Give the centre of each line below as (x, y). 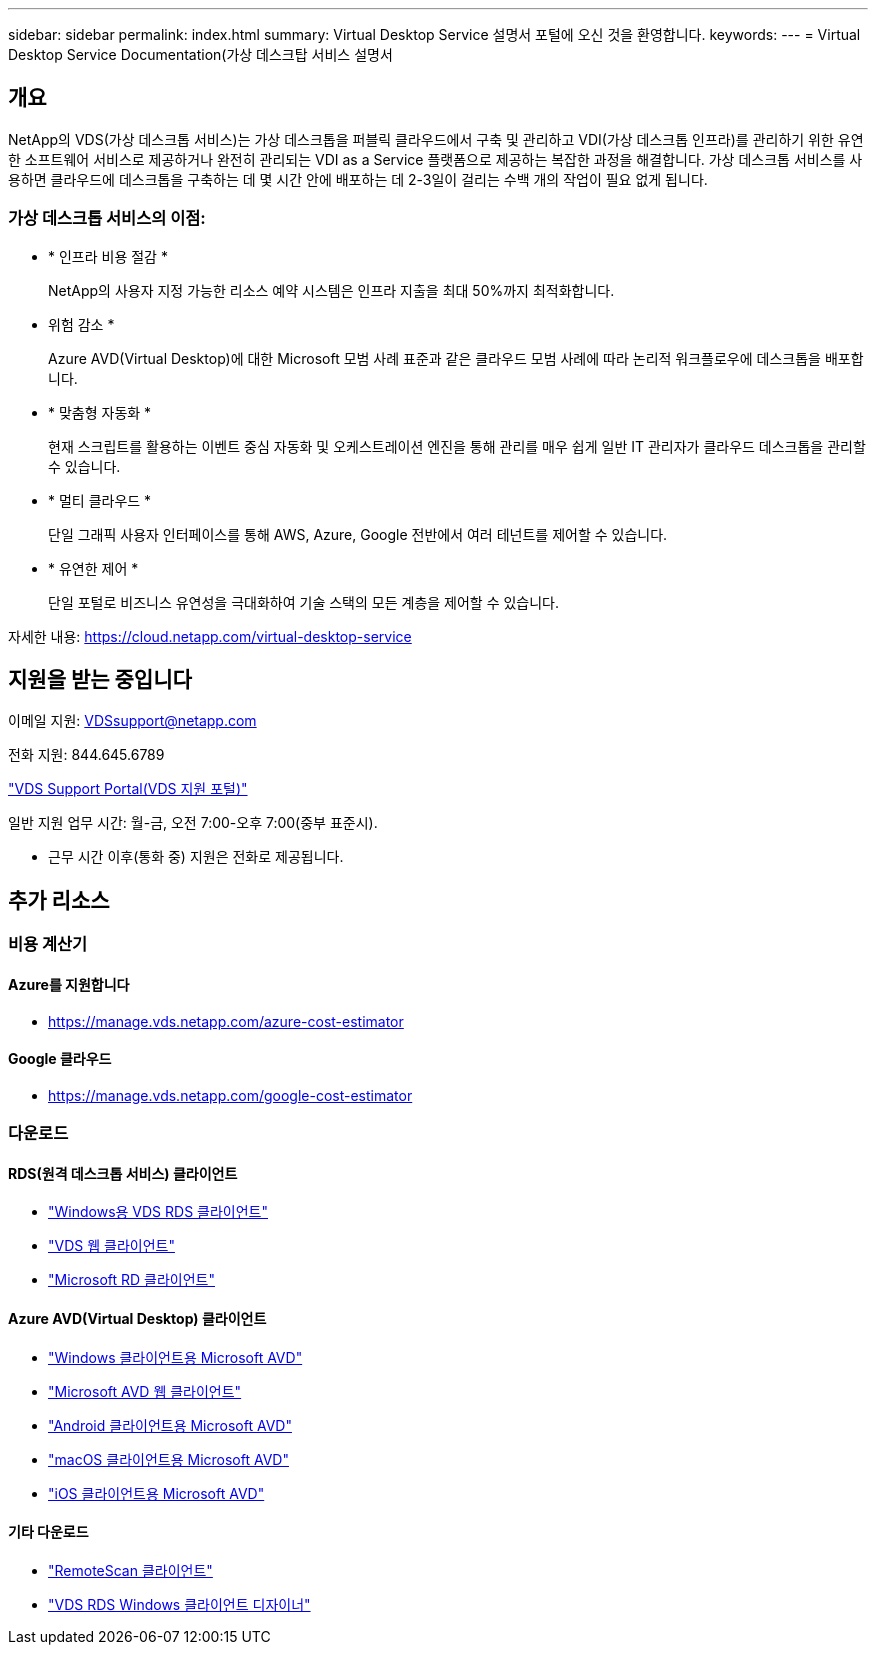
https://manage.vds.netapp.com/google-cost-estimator (230, 1095)
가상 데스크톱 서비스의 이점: (107, 218)
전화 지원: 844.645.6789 (86, 755)
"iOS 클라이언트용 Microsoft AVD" (156, 1493)
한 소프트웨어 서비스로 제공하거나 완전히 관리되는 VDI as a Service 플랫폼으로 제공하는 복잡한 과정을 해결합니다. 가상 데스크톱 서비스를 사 (435, 159)
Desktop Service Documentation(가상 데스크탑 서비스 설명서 (200, 54)
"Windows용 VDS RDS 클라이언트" (158, 1212)
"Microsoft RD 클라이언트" (131, 1280)
